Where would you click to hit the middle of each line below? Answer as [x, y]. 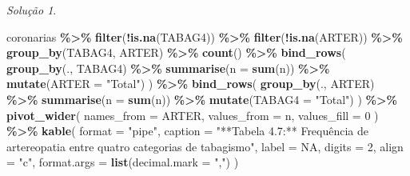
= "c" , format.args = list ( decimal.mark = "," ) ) [123, 162]
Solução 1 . [32, 10]
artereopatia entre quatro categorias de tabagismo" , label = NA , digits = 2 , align [205, 146]
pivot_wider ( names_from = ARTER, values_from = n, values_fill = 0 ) [193, 115]
